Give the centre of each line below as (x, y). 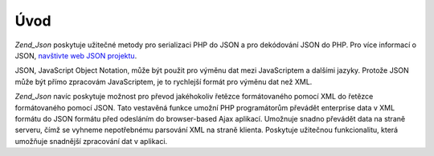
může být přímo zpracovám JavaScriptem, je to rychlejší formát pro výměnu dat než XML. (164, 82)
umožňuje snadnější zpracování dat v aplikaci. (91, 141)
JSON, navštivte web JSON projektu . (76, 55)
